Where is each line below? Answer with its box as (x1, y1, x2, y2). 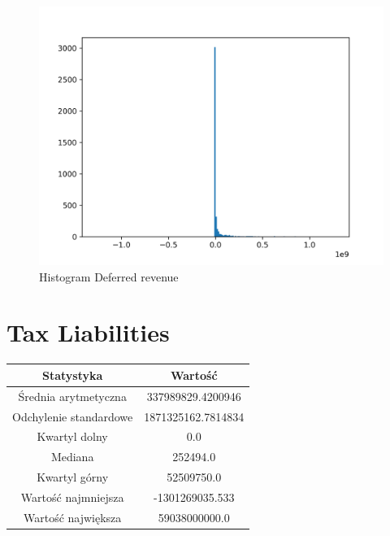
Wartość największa (23, 508, 122, 525)
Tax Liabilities (6, 316, 170, 349)
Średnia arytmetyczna (18, 387, 127, 404)
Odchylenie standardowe (12, 407, 133, 425)
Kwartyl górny (37, 468, 109, 486)
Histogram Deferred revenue (39, 268, 179, 285)
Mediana (50, 448, 94, 465)
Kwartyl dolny (37, 428, 108, 445)
